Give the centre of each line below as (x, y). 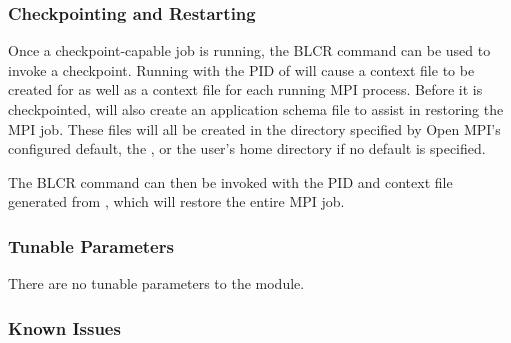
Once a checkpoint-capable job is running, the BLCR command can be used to (249, 50)
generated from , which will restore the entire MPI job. (176, 201)
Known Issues (64, 327)
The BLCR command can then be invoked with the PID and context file (230, 181)
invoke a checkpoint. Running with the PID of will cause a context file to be (241, 69)
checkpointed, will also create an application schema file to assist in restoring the (256, 109)
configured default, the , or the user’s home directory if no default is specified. (247, 148)
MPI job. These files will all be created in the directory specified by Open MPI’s (254, 128)
